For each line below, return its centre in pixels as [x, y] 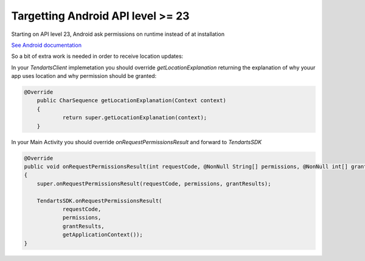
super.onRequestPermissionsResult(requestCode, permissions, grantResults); [154, 183]
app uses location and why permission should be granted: [84, 76]
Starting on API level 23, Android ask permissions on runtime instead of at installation [118, 34]
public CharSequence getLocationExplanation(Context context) [131, 101]
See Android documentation [47, 45]
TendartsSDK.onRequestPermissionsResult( [99, 200]
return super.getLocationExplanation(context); [135, 118]
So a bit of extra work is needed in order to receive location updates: [97, 56]
